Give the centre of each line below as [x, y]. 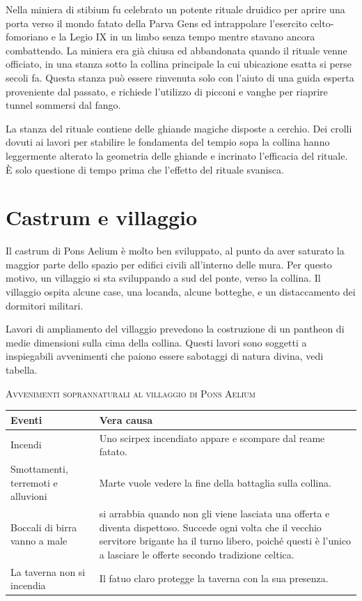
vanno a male [39, 541]
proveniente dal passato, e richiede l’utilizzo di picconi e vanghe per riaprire [167, 91]
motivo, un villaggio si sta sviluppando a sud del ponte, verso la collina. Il [163, 278]
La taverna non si [48, 571]
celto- [322, 23]
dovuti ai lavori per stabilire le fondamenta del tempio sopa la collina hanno [168, 142]
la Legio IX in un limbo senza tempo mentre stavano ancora [187, 37]
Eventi [26, 419]
